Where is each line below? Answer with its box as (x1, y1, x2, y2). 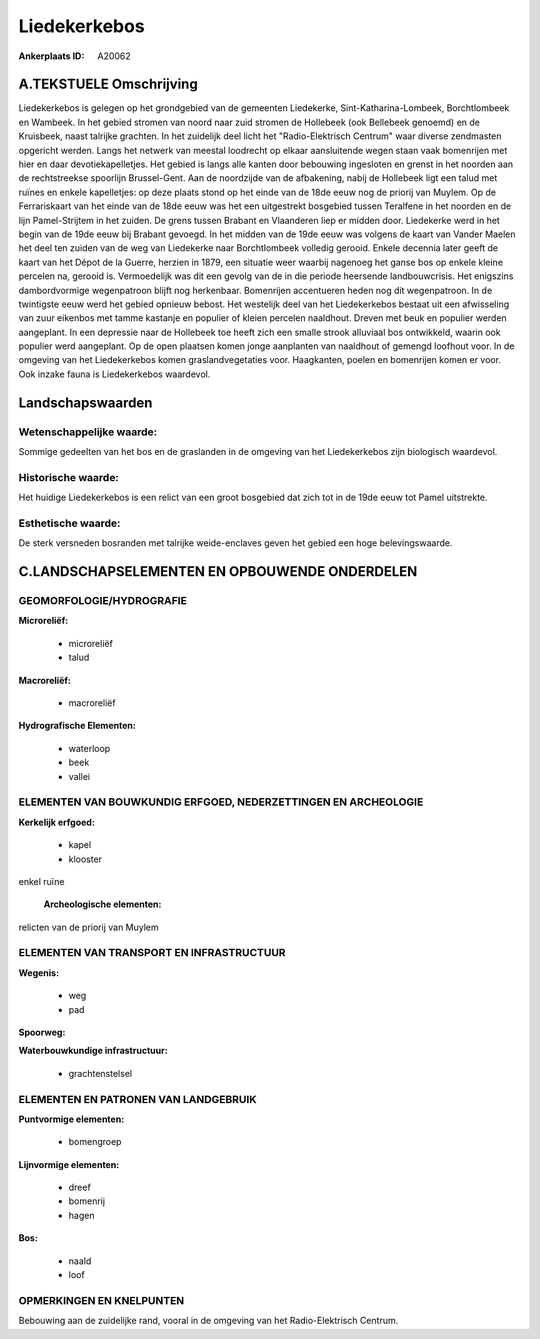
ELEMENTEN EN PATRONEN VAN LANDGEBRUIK (18, 1092, 257, 1106)
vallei (68, 770, 90, 782)
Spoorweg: (18, 1026, 66, 1038)
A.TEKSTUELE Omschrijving (18, 76, 199, 93)
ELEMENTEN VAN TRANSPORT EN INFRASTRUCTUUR (18, 946, 286, 960)
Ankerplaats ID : (18, 50, 85, 62)
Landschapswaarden (18, 394, 153, 411)
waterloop (68, 742, 111, 754)
